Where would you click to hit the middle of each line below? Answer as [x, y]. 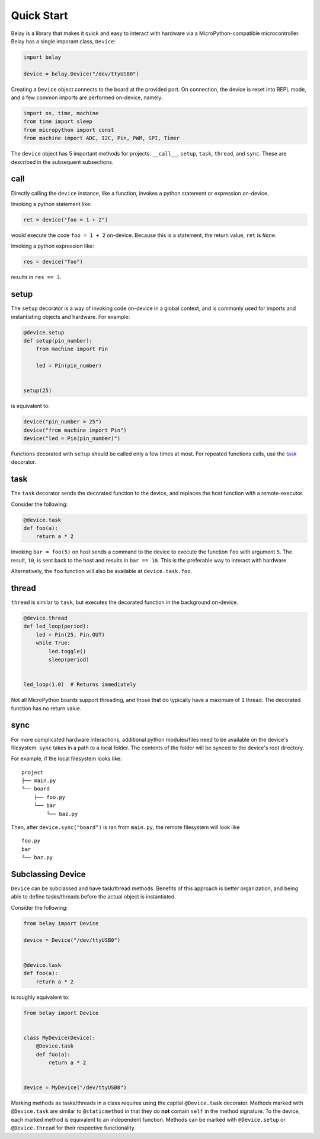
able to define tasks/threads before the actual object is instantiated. [93, 897]
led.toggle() [67, 651]
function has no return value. [46, 708]
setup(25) [38, 391]
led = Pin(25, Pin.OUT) [70, 635]
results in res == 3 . [36, 277]
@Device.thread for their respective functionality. [73, 1128]
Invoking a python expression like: [52, 246]
